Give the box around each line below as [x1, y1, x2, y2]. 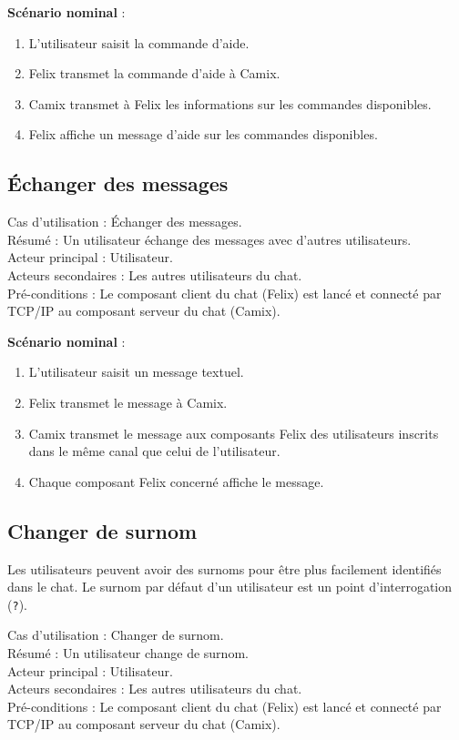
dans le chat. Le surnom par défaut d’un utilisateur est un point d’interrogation [7, 577, 453, 596]
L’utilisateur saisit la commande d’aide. [28, 33, 250, 52]
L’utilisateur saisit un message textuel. [28, 362, 244, 381]
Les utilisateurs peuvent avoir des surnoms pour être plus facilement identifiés [7, 559, 442, 578]
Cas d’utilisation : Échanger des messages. [7, 212, 242, 231]
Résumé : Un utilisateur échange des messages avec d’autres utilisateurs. [7, 229, 412, 248]
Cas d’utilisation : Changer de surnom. [7, 625, 224, 644]
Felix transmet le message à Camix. [28, 392, 228, 411]
